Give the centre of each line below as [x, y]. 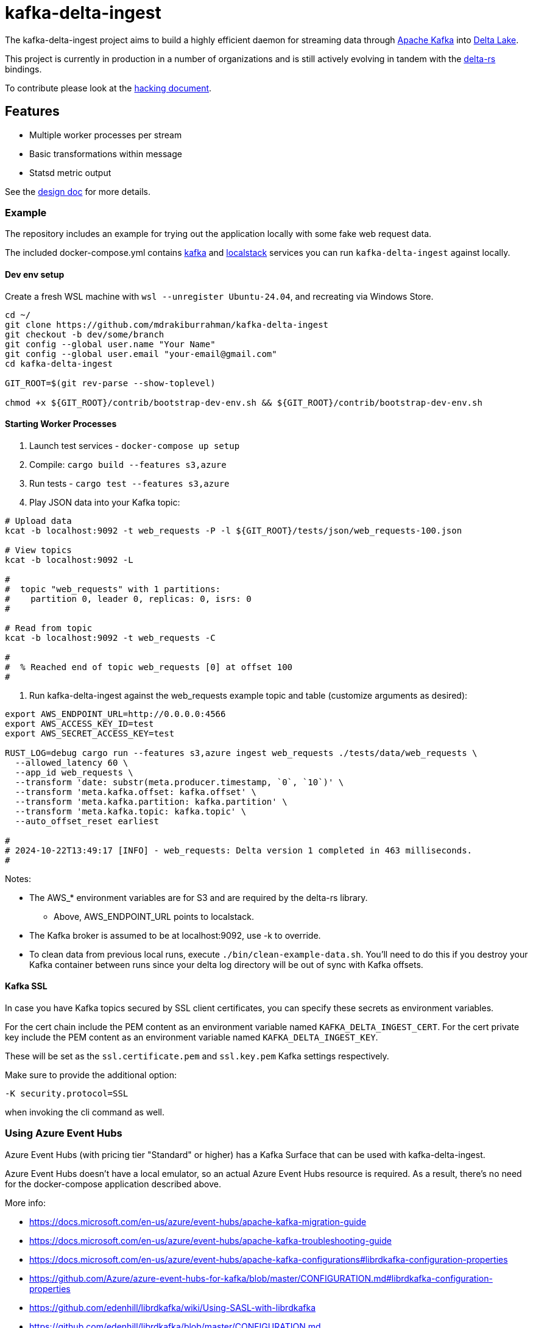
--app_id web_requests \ [74, 772]
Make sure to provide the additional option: [91, 1075]
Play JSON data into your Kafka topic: [105, 502]
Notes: [18, 878]
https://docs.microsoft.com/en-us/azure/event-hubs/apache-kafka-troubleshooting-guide [210, 1240]
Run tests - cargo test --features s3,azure [129, 483]
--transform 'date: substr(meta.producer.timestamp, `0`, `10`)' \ [179, 782]
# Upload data [38, 521]
